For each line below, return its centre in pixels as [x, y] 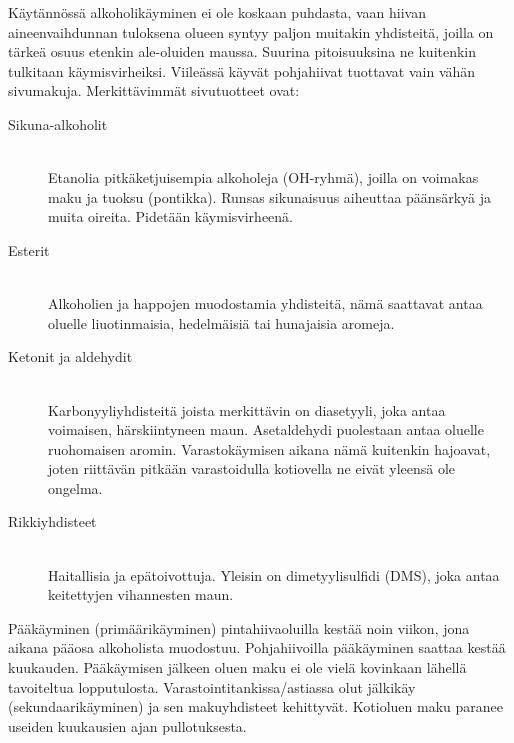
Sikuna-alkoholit [58, 123]
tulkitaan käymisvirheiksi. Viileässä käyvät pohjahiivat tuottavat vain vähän [242, 70]
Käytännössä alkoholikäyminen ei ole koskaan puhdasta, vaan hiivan [217, 12]
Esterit [29, 249]
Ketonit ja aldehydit [70, 356]
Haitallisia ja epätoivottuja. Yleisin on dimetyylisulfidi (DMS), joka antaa [274, 574]
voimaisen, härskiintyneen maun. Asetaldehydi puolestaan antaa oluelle [266, 429]
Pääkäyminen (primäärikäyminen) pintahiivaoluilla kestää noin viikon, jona [239, 627]
